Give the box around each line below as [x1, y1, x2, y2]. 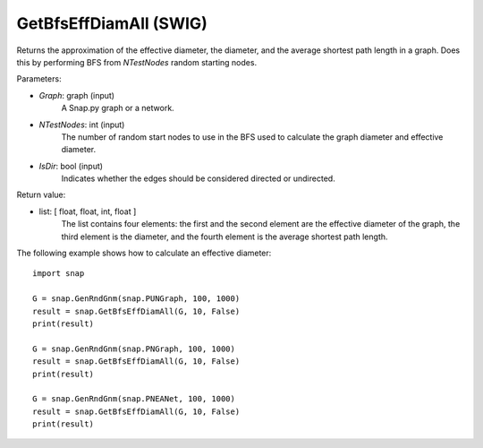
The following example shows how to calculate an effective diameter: [16, 247, 272, 259]
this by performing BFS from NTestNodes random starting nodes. [16, 56, 258, 67]
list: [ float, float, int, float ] [38, 206, 137, 217]
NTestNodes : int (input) [38, 119, 125, 130]
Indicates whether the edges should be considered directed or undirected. [61, 173, 335, 184]
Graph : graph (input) [38, 90, 115, 100]
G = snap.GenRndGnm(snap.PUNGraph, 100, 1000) [32, 294, 241, 304]
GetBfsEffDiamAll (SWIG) [16, 13, 208, 33]
